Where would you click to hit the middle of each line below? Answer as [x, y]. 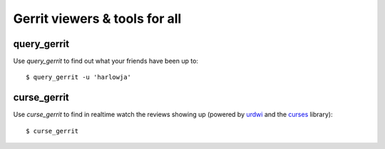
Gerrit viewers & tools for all [97, 19]
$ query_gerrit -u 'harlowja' [79, 77]
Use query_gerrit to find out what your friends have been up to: [106, 61]
